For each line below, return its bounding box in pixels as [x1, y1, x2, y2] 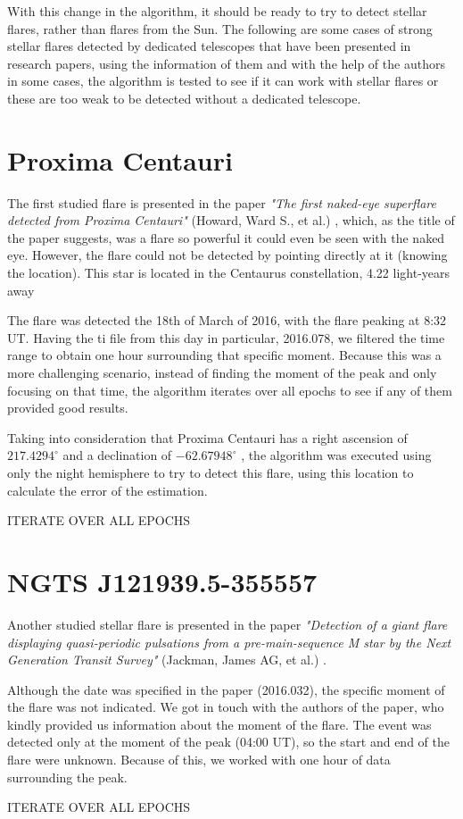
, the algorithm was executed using [241, 446, 432, 464]
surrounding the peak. [7, 767, 128, 786]
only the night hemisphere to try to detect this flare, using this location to [7, 464, 414, 481]
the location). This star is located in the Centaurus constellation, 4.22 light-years [7, 263, 451, 282]
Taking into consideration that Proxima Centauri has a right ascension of [7, 428, 408, 447]
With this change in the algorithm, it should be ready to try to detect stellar [7, 2, 427, 20]
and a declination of [62, 446, 172, 464]
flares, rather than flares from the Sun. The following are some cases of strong [7, 19, 433, 38]
